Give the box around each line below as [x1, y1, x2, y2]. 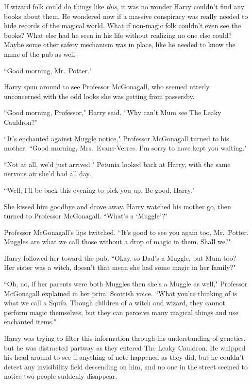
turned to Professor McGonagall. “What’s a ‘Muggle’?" [4, 211, 168, 221]
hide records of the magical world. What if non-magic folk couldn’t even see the [4, 20, 241, 31]
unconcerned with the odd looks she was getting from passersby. [4, 91, 195, 101]
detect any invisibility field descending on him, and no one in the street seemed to [4, 361, 248, 371]
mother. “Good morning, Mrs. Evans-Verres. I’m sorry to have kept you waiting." [4, 143, 247, 153]
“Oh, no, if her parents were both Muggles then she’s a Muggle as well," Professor [4, 279, 248, 289]
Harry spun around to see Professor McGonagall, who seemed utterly [4, 82, 210, 92]
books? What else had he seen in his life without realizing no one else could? [4, 30, 232, 40]
